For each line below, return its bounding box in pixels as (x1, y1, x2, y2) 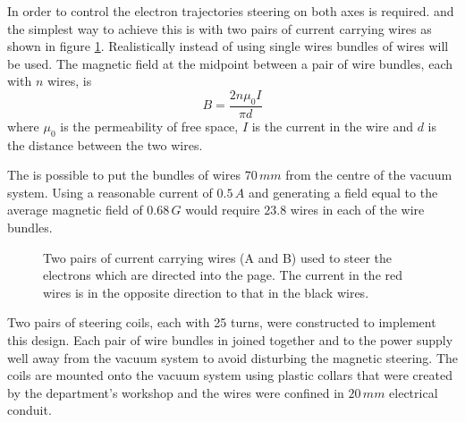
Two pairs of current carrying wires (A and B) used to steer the (43, 248, 393, 266)
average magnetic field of (7, 200, 143, 219)
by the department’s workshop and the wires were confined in (7, 383, 344, 401)
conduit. (7, 401, 52, 419)
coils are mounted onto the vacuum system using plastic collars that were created (7, 366, 452, 384)
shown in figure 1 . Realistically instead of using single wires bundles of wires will (7, 37, 449, 55)
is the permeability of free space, (60, 116, 239, 135)
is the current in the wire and (251, 116, 413, 135)
